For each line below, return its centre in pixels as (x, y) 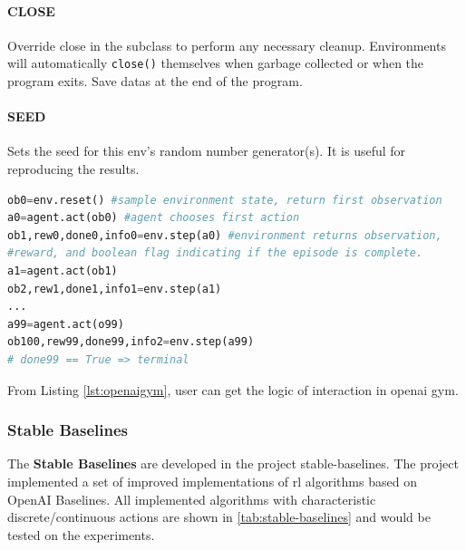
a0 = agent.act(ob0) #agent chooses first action (154, 218)
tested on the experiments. (81, 534)
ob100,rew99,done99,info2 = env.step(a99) (131, 342)
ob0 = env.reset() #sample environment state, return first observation (225, 200)
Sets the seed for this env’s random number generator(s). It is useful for (207, 151)
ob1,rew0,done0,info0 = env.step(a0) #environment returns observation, (225, 235)
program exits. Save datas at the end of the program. (155, 81)
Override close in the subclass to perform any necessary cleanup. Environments (227, 45)
